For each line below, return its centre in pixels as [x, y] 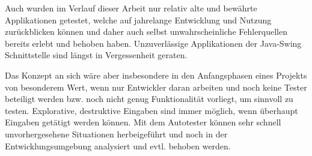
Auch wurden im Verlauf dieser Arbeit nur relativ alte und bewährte [131, 8]
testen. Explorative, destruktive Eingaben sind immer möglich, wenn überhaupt [151, 110]
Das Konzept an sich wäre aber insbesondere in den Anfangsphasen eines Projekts [156, 75]
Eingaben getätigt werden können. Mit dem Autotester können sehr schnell [143, 122]
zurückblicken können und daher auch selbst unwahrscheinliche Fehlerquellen [146, 31]
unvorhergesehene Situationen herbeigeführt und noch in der [116, 133]
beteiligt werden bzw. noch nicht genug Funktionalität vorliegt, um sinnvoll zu [149, 99]
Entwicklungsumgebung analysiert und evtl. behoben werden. [118, 145]
